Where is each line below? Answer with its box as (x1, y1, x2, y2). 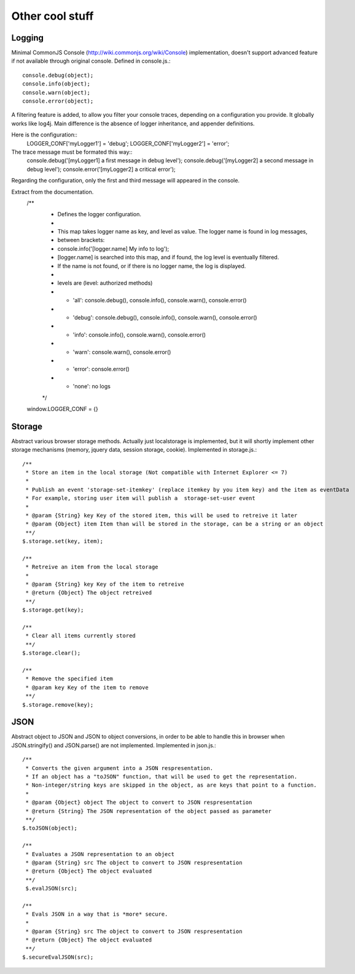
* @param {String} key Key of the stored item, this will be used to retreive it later (25, 512, 298, 519)
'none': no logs (72, 383, 111, 390)
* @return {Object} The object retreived (25, 589, 152, 596)
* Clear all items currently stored (25, 632, 136, 639)
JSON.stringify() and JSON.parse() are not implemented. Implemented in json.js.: (11, 741, 216, 749)
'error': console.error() (72, 366, 130, 373)
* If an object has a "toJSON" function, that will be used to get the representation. (25, 773, 298, 780)
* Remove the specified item (25, 675, 114, 682)
